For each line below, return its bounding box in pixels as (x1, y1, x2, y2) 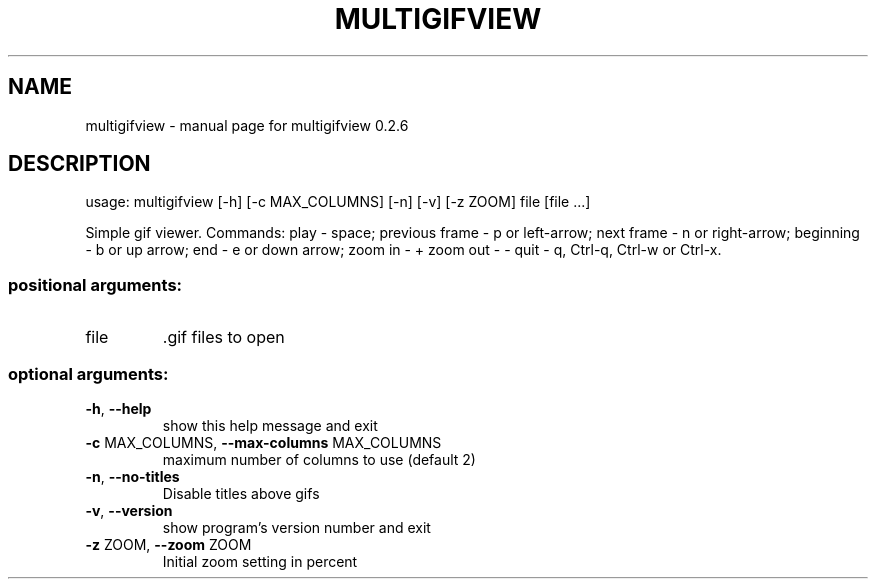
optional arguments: (8, 363, 169, 384)
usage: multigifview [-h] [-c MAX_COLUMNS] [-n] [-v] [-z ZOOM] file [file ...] (85, 193, 591, 211)
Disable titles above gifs (162, 484, 320, 502)
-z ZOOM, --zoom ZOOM (85, 535, 252, 553)
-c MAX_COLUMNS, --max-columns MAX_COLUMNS (85, 433, 442, 451)
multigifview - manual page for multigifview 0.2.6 (85, 116, 409, 134)
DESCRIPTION (8, 151, 151, 177)
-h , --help (85, 399, 152, 417)
